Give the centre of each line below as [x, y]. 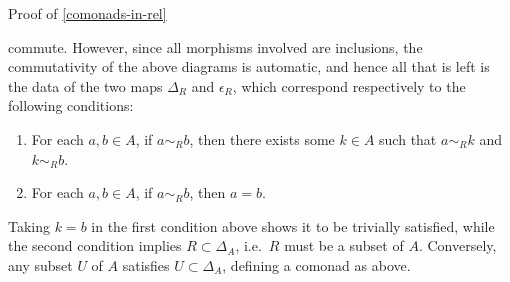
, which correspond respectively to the [349, 85]
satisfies [146, 264]
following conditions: [71, 105]
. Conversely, [457, 245]
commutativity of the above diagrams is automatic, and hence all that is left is [249, 66]
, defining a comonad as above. [316, 264]
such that [408, 138]
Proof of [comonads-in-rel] [87, 13]
